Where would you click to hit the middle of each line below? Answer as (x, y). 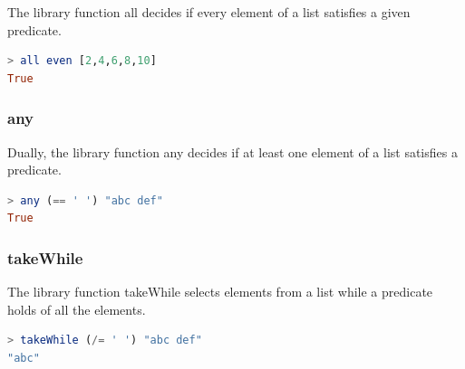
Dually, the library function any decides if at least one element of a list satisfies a (232, 151)
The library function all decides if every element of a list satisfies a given (209, 12)
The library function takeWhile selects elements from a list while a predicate (220, 292)
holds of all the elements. (77, 309)
